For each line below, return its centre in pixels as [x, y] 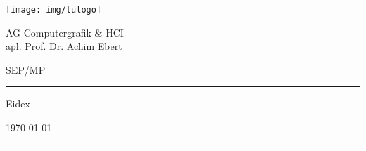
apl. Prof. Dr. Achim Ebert [64, 46]
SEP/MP [26, 69]
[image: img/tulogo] [54, 10]
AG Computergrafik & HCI [65, 32]
